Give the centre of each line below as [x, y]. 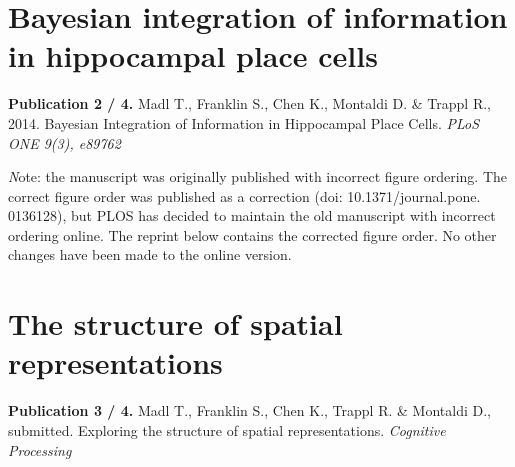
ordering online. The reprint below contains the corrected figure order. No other [252, 234]
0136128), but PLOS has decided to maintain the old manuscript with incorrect [252, 215]
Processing [40, 449]
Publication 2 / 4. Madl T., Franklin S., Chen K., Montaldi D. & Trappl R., [249, 103]
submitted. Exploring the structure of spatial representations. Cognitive [227, 429]
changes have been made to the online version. [150, 254]
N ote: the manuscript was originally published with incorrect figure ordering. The [258, 176]
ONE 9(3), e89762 [64, 142]
